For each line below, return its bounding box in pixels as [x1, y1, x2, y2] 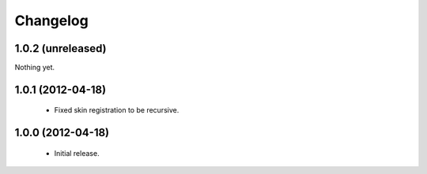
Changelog [14, 12, 89, 29]
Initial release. [54, 148, 100, 157]
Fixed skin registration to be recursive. [54, 106, 179, 115]
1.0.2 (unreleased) [14, 42, 107, 55]
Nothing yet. [14, 63, 55, 72]
